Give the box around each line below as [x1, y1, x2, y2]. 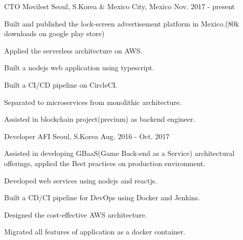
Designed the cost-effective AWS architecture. [4, 209, 147, 220]
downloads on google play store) [4, 28, 105, 39]
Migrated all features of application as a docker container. [4, 226, 186, 237]
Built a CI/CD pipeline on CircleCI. [4, 79, 118, 90]
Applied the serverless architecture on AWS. [4, 45, 143, 56]
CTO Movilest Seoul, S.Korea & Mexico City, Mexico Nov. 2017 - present [4, 1, 235, 11]
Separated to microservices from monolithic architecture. [4, 96, 182, 107]
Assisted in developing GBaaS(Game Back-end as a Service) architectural [4, 148, 235, 158]
